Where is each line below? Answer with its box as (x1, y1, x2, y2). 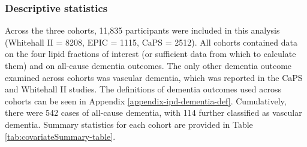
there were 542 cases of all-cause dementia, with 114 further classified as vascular (5, 106, 302, 119)
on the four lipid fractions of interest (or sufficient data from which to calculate (5, 47, 296, 60)
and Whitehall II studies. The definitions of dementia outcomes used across (5, 83, 282, 95)
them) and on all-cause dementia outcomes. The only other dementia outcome (5, 59, 292, 71)
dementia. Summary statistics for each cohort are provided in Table (5, 118, 253, 130)
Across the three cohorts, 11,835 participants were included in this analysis (5, 24, 280, 37)
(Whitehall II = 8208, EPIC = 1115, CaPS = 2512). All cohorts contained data (5, 35, 297, 48)
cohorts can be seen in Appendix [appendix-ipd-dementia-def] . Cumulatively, (5, 94, 287, 107)
